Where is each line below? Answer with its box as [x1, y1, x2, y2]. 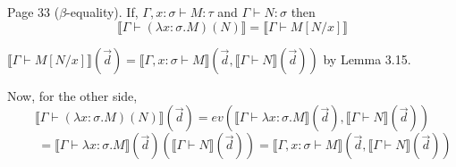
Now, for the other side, [7, 86, 138, 104]
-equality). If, [66, 3, 139, 21]
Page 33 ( [7, 3, 60, 21]
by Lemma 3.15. [323, 49, 411, 68]
